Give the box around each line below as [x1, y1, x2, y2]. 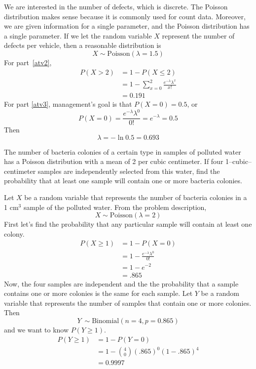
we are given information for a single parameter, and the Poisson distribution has [4, 21, 250, 31]
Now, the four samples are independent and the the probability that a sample [4, 278, 239, 288]
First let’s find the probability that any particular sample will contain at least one [4, 219, 252, 229]
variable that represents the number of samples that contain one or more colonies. [4, 297, 252, 308]
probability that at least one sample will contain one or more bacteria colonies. [4, 175, 242, 186]
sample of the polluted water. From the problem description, [23, 202, 207, 212]
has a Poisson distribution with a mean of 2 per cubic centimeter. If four [4, 156, 223, 166]
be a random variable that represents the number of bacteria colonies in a [24, 192, 247, 203]
